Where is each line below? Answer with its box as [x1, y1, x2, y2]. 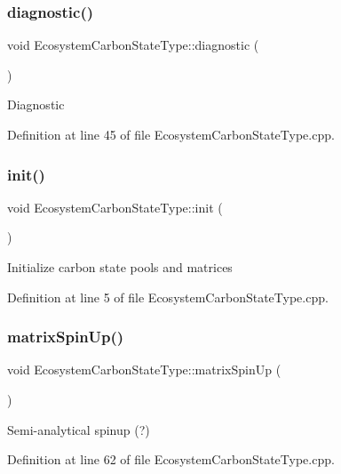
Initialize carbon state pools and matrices [7, 258, 233, 276]
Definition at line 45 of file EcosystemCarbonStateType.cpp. [7, 125, 335, 143]
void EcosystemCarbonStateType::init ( [7, 197, 223, 216]
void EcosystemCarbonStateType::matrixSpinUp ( [7, 360, 282, 379]
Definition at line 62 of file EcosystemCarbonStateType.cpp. [7, 450, 335, 469]
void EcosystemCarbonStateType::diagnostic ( [7, 36, 259, 54]
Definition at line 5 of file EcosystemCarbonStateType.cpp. [7, 287, 329, 306]
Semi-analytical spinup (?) [7, 420, 150, 438]
